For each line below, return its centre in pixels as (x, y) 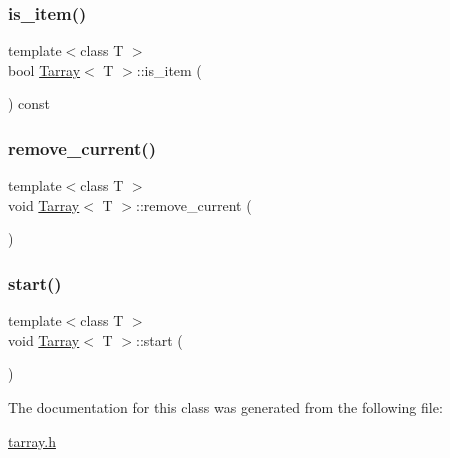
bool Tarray (44, 69)
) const (29, 103)
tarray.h (32, 440)
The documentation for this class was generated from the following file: (225, 407)
